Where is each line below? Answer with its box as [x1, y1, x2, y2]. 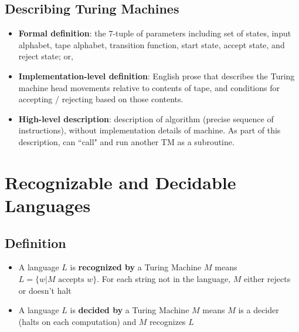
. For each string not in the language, [97, 272, 231, 284]
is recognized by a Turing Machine [70, 261, 202, 273]
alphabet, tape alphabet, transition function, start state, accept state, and [18, 38, 285, 51]
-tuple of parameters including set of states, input [113, 27, 291, 39]
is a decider [238, 304, 279, 316]
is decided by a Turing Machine [70, 304, 189, 316]
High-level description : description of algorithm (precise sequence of [18, 112, 274, 125]
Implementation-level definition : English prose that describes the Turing [18, 69, 295, 82]
